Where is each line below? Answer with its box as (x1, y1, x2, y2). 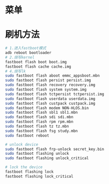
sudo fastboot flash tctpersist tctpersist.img (5, 92, 105, 96)
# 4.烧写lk (5, 69, 26, 74)
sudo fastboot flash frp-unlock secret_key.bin (5, 146, 105, 151)
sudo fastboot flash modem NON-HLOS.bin (5, 105, 89, 110)
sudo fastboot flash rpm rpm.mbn (5, 119, 74, 124)
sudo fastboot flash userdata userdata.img (5, 96, 96, 101)
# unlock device (5, 142, 38, 147)
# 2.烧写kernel (5, 55, 35, 60)
